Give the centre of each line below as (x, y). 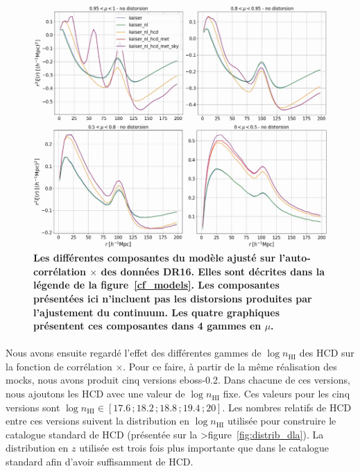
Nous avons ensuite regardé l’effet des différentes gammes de (134, 353)
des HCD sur (327, 353)
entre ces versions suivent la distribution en (97, 421)
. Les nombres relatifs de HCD (287, 407)
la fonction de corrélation (59, 366)
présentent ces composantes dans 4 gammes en (147, 326)
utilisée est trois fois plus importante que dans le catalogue (204, 448)
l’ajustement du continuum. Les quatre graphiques (157, 312)
